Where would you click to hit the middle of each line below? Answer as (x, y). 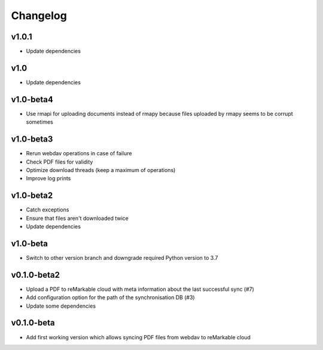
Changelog (39, 16)
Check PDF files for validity (60, 162)
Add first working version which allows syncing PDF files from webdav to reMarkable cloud (138, 337)
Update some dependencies (61, 306)
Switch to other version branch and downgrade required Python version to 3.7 (122, 257)
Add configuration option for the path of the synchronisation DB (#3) (110, 297)
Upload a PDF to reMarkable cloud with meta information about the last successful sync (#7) (140, 289)
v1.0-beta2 (32, 196)
